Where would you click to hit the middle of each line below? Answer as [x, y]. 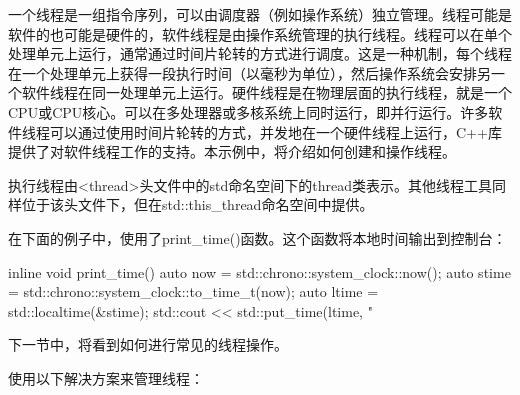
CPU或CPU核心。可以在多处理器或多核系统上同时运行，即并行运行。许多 [248, 111]
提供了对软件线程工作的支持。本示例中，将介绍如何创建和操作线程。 [232, 151]
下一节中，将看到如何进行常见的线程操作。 [148, 344]
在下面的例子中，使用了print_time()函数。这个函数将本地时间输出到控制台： [257, 237]
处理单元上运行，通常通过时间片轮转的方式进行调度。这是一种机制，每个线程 [260, 53]
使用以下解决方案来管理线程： [106, 377]
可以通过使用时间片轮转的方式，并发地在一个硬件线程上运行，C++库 [275, 131]
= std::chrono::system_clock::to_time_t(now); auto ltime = [193, 291]
